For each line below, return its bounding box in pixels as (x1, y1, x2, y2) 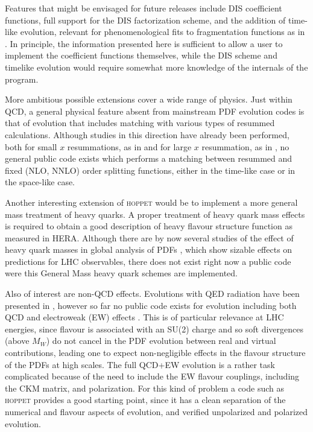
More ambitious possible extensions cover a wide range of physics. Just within (5, 93, 292, 106)
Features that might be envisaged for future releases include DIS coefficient (5, 2, 282, 14)
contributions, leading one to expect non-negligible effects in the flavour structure (5, 346, 306, 359)
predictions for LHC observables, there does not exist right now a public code (5, 255, 291, 267)
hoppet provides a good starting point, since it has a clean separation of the (5, 393, 286, 406)
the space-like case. (5, 176, 75, 188)
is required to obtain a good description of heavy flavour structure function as (5, 220, 292, 232)
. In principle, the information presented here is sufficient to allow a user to (5, 37, 283, 49)
